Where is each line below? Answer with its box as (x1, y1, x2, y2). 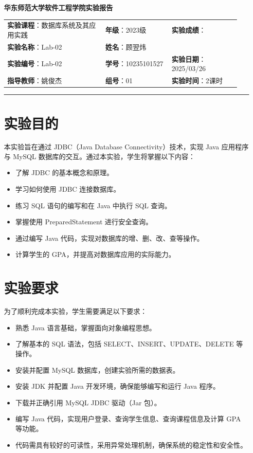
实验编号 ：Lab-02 (7, 58, 62, 69)
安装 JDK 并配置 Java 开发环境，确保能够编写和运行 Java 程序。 (15, 381, 220, 391)
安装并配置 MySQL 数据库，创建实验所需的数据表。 (15, 364, 180, 375)
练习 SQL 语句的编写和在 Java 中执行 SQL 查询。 (15, 200, 172, 210)
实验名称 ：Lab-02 (7, 41, 62, 52)
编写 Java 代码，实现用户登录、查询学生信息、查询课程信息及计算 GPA (15, 414, 241, 424)
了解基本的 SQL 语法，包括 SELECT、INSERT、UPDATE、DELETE (15, 339, 234, 349)
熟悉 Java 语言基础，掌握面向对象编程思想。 (15, 322, 156, 332)
